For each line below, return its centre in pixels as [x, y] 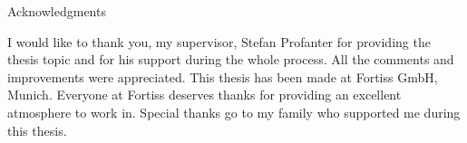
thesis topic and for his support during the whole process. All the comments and [231, 59]
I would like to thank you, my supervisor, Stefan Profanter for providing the [219, 41]
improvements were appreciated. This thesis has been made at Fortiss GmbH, [223, 76]
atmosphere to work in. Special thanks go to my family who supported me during [234, 112]
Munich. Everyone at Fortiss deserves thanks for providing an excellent [204, 95]
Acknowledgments [57, 11]
